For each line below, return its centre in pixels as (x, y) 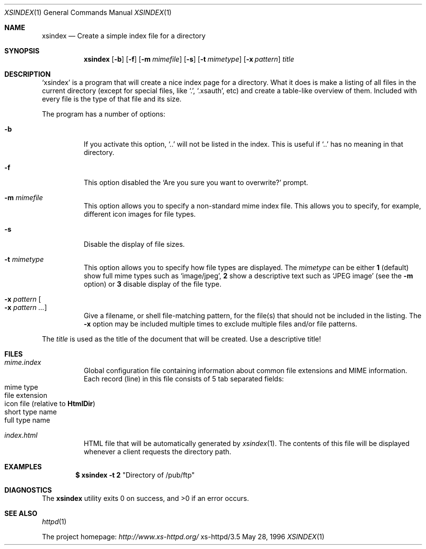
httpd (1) (54, 522)
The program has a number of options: (104, 114)
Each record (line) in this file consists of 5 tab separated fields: (184, 379)
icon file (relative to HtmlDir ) (50, 403)
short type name (31, 412)
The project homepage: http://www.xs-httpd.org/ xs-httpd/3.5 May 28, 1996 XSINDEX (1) (183, 537)
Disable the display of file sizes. (134, 244)
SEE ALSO (21, 513)
